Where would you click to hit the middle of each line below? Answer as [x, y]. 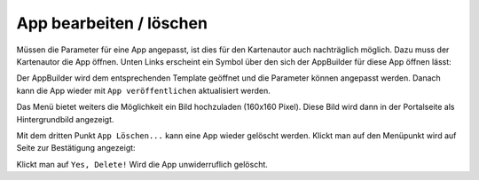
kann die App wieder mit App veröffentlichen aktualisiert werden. [143, 90]
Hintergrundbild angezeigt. [65, 119]
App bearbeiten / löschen [112, 23]
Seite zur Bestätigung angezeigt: [76, 148]
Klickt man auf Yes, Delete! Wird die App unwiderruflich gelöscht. [142, 164]
